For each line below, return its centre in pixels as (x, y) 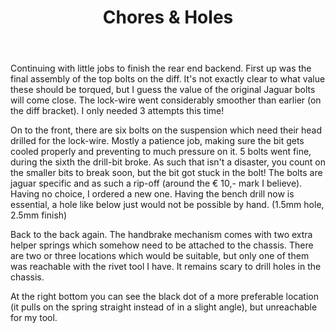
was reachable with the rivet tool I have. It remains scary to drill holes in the (166, 267)
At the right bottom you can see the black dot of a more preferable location (165, 297)
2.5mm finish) (39, 215)
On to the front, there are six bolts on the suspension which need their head (166, 130)
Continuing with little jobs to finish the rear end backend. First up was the (161, 68)
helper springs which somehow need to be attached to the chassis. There (162, 245)
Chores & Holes (168, 17)
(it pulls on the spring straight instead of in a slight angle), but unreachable (164, 307)
